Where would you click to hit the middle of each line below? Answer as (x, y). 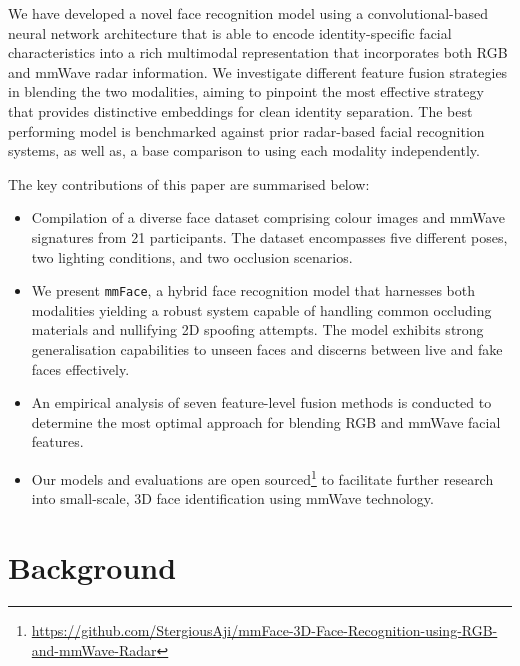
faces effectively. (80, 368)
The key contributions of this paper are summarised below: (189, 183)
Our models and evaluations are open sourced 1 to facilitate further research (262, 477)
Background (92, 566)
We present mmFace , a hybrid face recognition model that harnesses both (253, 290)
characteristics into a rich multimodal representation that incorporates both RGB (258, 52)
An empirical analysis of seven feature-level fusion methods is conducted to (261, 402)
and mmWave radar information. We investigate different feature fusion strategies (258, 71)
